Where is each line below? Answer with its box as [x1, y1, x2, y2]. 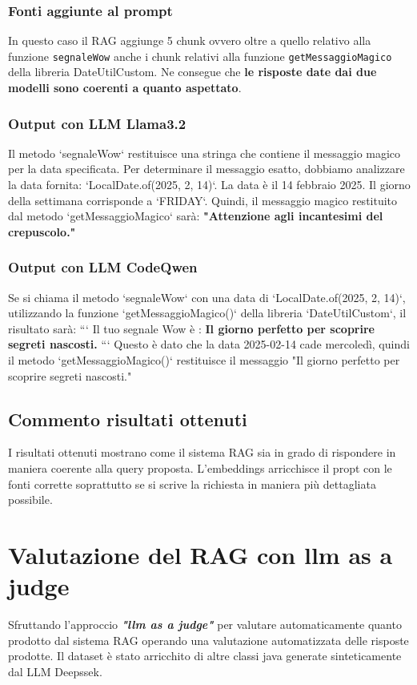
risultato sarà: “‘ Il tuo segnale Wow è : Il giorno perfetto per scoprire [8, 320, 375, 336]
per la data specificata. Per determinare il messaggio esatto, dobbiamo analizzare [8, 160, 405, 177]
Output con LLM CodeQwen [8, 257, 198, 277]
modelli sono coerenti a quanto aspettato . [8, 79, 242, 96]
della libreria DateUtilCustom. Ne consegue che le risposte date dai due [8, 63, 377, 80]
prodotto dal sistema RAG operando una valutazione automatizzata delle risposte [8, 631, 409, 648]
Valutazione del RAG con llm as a [8, 538, 393, 570]
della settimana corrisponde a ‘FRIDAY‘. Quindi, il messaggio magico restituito [8, 191, 398, 208]
